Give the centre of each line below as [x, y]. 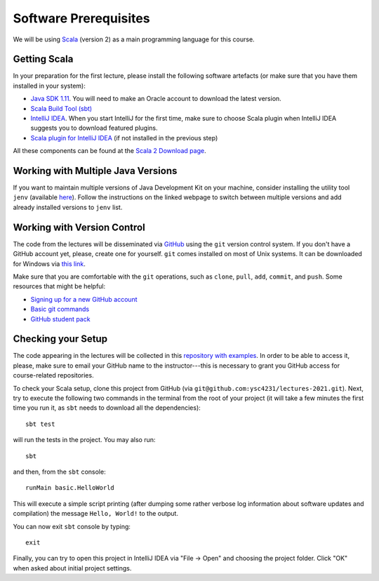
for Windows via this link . [49, 264]
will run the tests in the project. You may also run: [84, 440]
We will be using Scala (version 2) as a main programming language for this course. [134, 39]
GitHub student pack [60, 319]
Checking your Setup [60, 339]
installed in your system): [49, 86]
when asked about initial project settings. [72, 568]
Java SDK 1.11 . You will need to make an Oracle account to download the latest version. [156, 99]
